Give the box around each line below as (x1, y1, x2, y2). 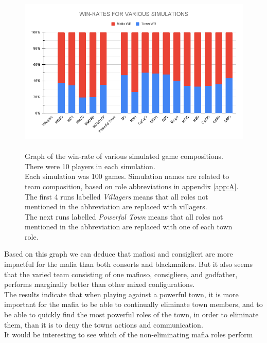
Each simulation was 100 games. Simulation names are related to (25, 171, 229, 182)
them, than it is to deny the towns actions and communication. (4, 319, 203, 330)
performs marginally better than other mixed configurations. (4, 279, 195, 290)
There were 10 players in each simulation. (25, 160, 155, 171)
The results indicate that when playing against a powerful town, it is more (4, 288, 239, 299)
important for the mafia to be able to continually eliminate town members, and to (4, 299, 263, 310)
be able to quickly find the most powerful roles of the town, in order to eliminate (4, 309, 259, 320)
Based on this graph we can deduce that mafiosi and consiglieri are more (4, 248, 233, 259)
